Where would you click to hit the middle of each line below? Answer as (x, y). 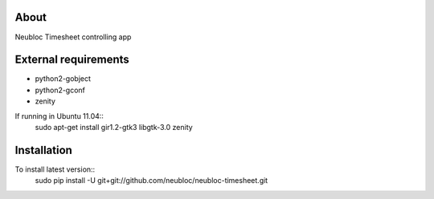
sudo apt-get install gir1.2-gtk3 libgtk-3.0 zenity (114, 127)
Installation (43, 150)
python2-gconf (60, 90)
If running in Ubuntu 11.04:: (59, 116)
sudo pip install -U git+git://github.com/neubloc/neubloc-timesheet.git (151, 181)
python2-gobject (63, 79)
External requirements (72, 60)
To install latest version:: (55, 169)
